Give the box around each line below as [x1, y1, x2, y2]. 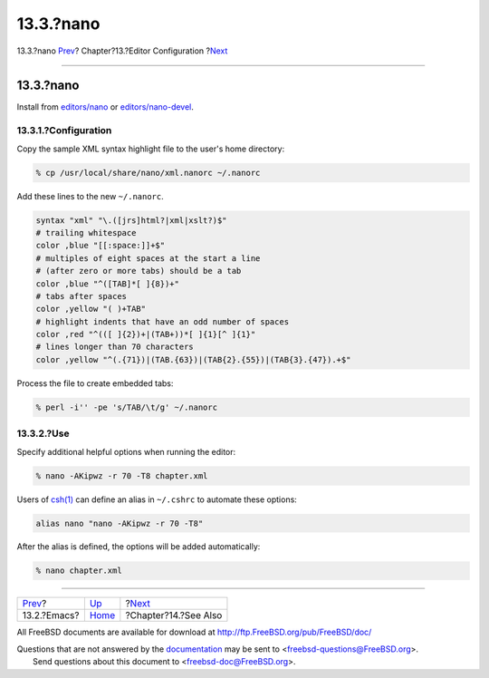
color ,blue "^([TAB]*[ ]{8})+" [35, 278, 180, 289]
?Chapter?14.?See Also [125, 609, 223, 622]
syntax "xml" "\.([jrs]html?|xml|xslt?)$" [35, 215, 227, 226]
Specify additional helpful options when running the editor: [16, 446, 236, 457]
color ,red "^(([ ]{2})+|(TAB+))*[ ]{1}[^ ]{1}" [35, 329, 256, 340]
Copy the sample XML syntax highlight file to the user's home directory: [16, 143, 285, 154]
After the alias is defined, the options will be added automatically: [16, 541, 261, 552]
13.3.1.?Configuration [16, 124, 112, 137]
